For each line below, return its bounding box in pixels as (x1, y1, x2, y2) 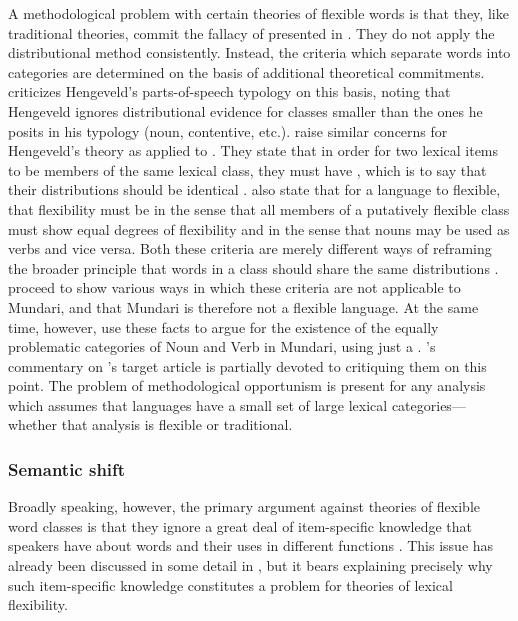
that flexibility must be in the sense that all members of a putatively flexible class (8, 198, 510, 219)
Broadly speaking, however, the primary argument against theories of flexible (8, 496, 481, 517)
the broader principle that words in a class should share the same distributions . (8, 257, 499, 278)
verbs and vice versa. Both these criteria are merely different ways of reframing (8, 238, 492, 259)
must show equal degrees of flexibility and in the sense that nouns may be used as (8, 218, 510, 239)
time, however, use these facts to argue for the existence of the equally (8, 316, 439, 337)
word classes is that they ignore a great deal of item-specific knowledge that (8, 515, 473, 536)
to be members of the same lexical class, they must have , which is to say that (8, 159, 487, 180)
